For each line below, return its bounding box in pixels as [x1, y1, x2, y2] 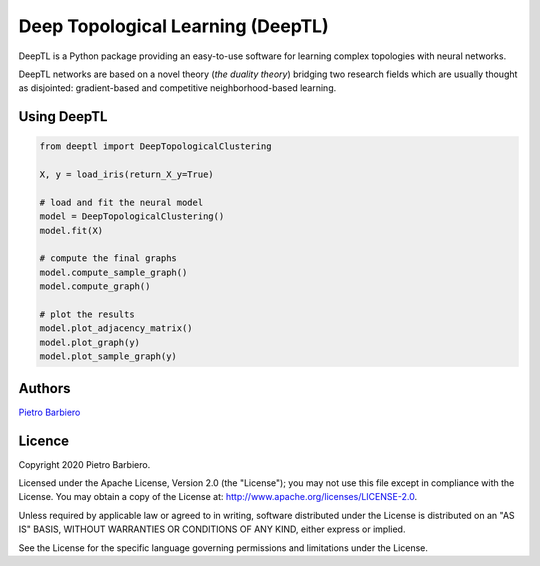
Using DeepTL [18, 108, 108, 125]
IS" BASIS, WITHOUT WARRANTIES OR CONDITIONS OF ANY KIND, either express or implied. [18, 523, 406, 535]
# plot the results [39, 309, 135, 320]
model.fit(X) [39, 225, 104, 236]
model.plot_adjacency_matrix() [39, 323, 194, 334]
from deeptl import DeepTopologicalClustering [39, 141, 272, 152]
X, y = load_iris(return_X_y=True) [39, 169, 214, 180]
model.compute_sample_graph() [39, 266, 188, 278]
